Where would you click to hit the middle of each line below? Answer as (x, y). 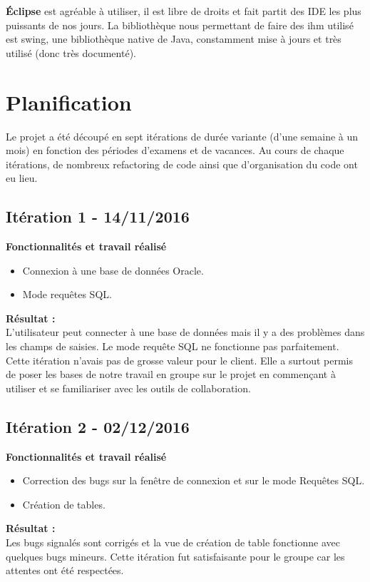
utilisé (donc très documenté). (71, 52)
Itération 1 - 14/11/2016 (98, 216)
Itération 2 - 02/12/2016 (98, 426)
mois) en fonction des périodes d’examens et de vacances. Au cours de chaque (175, 150)
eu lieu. (22, 178)
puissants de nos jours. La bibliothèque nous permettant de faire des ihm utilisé (180, 25)
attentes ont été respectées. (65, 570)
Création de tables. (64, 504)
